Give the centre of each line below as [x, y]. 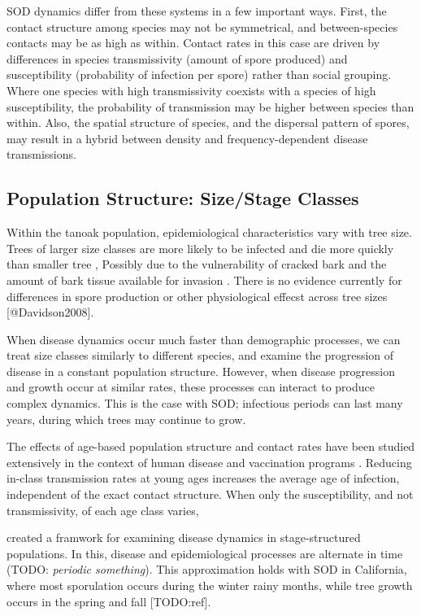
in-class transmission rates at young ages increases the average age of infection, [203, 478]
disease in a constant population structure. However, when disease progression [201, 371]
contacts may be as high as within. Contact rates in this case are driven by [193, 43]
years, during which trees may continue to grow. [126, 419]
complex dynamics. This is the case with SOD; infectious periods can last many [205, 403]
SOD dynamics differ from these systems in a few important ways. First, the [197, 11]
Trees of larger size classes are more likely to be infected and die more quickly [200, 248]
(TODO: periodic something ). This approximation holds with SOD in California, [207, 569]
